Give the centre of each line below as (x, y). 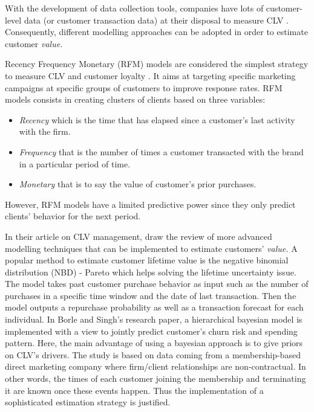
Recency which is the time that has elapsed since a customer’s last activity (157, 119)
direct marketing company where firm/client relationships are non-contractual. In (155, 366)
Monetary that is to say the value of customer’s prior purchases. (138, 184)
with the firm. (45, 131)
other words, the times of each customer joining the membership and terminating (155, 378)
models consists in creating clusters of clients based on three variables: (135, 99)
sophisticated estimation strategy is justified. (88, 402)
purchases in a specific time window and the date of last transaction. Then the (151, 295)
